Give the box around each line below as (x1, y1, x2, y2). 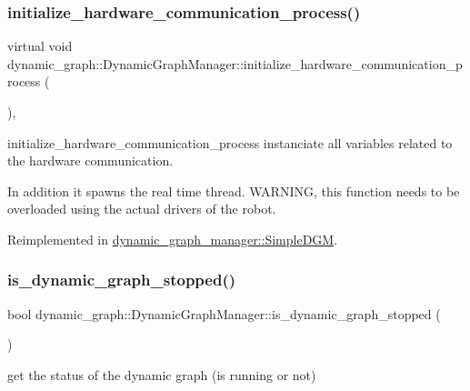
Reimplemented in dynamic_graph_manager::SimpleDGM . (7, 229, 338, 248)
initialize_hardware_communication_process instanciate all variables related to (7, 133, 453, 152)
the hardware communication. (7, 151, 174, 170)
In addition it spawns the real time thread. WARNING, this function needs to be (7, 181, 460, 200)
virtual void (7, 36, 73, 55)
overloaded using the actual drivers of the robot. (7, 199, 276, 218)
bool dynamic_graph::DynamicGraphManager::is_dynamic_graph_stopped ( (7, 304, 441, 323)
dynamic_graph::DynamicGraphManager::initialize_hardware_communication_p (7, 54, 463, 73)
